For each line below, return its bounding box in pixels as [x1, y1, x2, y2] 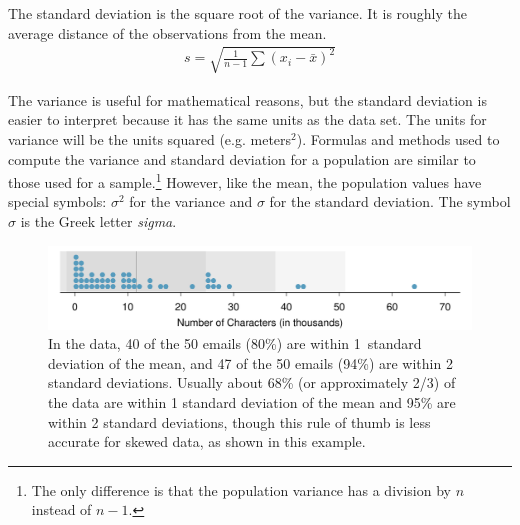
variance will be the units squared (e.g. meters [8, 128, 292, 149]
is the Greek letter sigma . [20, 210, 177, 231]
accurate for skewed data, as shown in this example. [48, 431, 366, 452]
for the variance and [129, 191, 253, 212]
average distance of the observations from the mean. [8, 22, 327, 43]
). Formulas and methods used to [296, 128, 500, 149]
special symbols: [8, 191, 107, 212]
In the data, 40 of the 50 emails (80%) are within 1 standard [48, 333, 422, 354]
